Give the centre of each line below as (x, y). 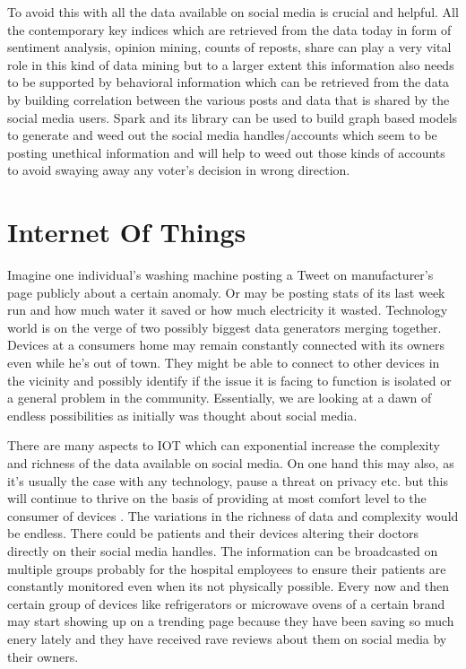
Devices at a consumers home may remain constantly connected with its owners (226, 345)
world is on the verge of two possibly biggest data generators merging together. (224, 327)
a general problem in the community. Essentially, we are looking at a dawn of (220, 398)
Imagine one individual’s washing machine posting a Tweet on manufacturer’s (220, 275)
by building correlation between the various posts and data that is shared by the (229, 99)
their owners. (43, 656)
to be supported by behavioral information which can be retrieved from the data (229, 82)
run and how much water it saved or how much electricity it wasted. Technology (228, 310)
